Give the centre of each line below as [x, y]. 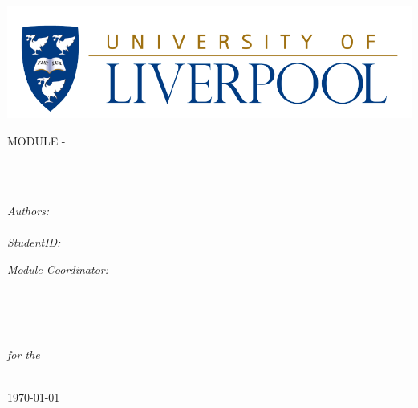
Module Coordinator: [58, 269]
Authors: [28, 210]
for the [24, 354]
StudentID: [34, 242]
